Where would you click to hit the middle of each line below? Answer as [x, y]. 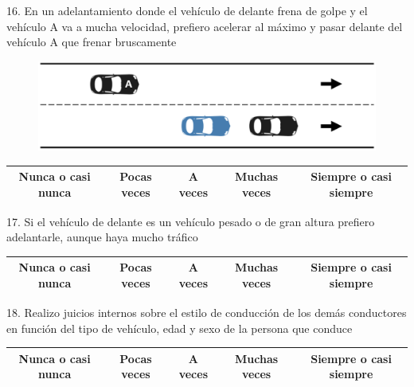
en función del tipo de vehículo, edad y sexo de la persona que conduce [180, 328]
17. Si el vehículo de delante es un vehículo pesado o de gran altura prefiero [191, 221]
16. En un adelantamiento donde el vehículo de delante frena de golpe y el [187, 10]
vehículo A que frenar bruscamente [92, 42]
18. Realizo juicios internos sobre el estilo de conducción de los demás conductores [207, 313]
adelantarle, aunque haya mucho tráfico [102, 237]
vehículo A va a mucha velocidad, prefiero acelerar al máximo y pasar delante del [205, 26]
